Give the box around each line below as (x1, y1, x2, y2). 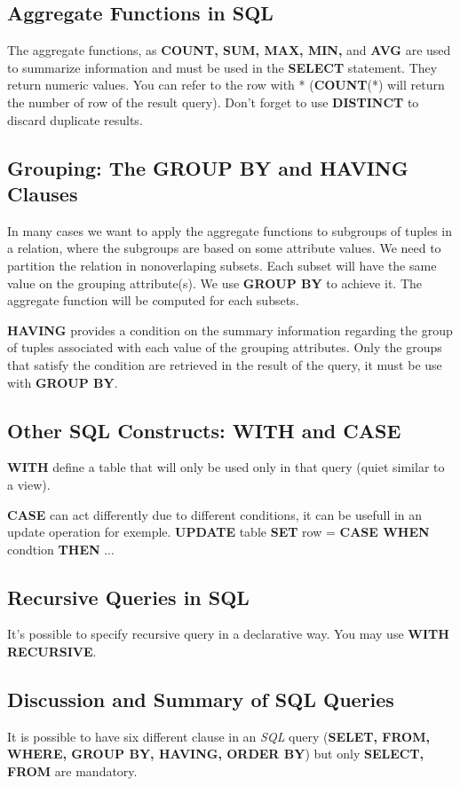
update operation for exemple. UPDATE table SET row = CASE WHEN (7, 523, 430, 541)
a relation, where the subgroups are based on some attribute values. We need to (7, 239, 441, 257)
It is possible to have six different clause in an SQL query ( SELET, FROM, (7, 727, 430, 745)
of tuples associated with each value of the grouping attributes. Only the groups (7, 338, 442, 357)
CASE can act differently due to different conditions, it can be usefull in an (7, 505, 423, 523)
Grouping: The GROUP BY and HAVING (7, 153, 408, 181)
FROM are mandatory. (7, 762, 138, 781)
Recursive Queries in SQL (7, 583, 250, 610)
